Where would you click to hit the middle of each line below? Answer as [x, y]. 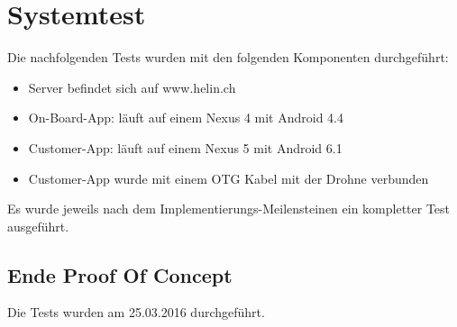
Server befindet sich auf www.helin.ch [132, 87]
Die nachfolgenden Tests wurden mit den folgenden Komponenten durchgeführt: [228, 57]
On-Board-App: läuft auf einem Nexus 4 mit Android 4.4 [186, 118]
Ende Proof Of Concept [120, 274]
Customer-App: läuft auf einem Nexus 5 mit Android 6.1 [185, 147]
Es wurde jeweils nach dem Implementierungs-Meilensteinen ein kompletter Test [229, 209]
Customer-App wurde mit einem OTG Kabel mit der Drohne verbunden [228, 178]
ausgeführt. [38, 226]
